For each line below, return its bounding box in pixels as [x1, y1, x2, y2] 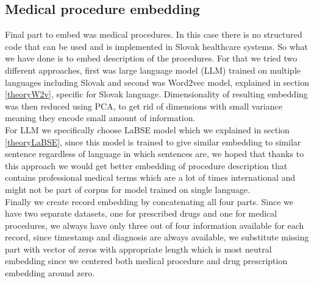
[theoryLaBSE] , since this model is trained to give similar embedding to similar [5, 135, 301, 148]
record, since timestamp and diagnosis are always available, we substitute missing [5, 231, 309, 243]
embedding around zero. [5, 267, 95, 279]
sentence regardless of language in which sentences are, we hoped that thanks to [5, 147, 304, 160]
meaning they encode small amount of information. [5, 111, 196, 124]
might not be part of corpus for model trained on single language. [5, 183, 251, 195]
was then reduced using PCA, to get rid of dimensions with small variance [5, 99, 282, 112]
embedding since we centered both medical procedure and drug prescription [5, 254, 288, 267]
